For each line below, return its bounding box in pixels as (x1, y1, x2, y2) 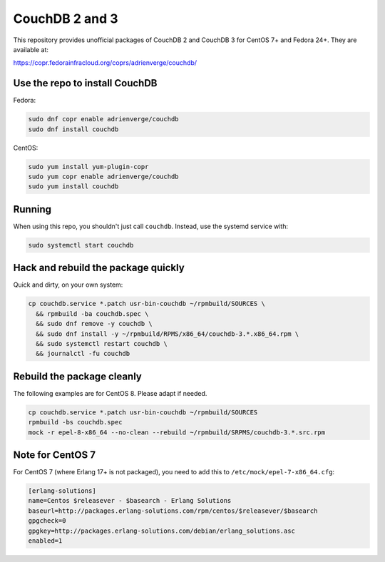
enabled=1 (28, 536, 63, 545)
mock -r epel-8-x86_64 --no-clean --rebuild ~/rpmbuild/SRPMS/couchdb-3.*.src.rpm (28, 428, 326, 436)
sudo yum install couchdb (28, 183, 119, 190)
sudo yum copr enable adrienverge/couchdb (28, 172, 179, 180)
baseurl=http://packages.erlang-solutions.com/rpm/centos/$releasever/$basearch (28, 506, 318, 515)
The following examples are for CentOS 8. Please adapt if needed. (13, 389, 207, 397)
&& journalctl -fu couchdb (36, 349, 130, 358)
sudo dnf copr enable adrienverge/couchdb (28, 115, 179, 123)
